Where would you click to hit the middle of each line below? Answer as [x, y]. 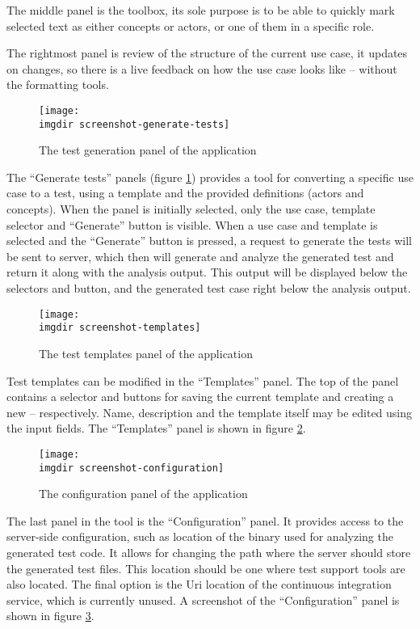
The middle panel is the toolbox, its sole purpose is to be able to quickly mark [201, 10]
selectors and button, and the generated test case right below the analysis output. [209, 288]
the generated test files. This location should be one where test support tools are [206, 568]
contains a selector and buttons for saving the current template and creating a [200, 397]
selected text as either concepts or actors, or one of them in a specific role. [191, 25]
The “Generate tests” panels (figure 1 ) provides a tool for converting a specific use [210, 177]
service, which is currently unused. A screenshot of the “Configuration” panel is [203, 599]
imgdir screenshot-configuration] [132, 468]
